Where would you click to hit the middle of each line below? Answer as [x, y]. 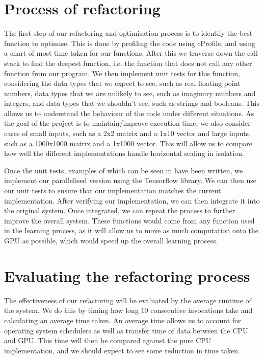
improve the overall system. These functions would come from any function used [129, 220]
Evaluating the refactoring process [127, 275]
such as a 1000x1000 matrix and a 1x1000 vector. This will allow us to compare [128, 143]
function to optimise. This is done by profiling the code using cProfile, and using [130, 43]
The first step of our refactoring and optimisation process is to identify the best [128, 33]
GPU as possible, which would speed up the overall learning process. [111, 240]
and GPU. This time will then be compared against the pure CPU [108, 340]
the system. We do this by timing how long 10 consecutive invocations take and [128, 310]
